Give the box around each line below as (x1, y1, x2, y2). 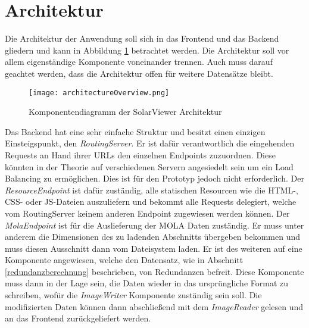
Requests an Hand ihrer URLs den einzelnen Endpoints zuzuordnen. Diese (5, 148, 276, 161)
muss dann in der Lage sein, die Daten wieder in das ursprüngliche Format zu (5, 277, 288, 289)
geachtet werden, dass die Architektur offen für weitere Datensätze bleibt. (5, 67, 273, 79)
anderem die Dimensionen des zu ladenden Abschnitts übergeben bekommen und (5, 230, 301, 243)
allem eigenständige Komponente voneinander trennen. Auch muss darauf (5, 55, 273, 68)
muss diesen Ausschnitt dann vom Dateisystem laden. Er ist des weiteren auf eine (5, 242, 302, 254)
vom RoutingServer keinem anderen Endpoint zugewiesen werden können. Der (5, 207, 290, 219)
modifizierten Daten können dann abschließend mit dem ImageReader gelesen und (5, 300, 304, 313)
